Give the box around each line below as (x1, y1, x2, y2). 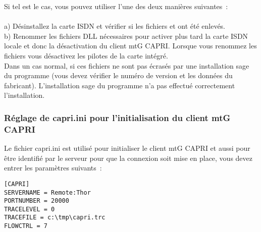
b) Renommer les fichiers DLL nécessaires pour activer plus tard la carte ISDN (4, 30, 248, 41)
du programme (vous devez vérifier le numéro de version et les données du (4, 70, 233, 81)
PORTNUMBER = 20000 (4, 197, 69, 205)
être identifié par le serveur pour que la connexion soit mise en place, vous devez (4, 152, 253, 163)
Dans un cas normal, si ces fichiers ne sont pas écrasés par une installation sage (4, 60, 249, 71)
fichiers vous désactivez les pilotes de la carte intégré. (4, 50, 168, 61)
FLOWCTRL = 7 (4, 222, 47, 230)
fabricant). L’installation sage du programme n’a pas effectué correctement (4, 80, 235, 90)
